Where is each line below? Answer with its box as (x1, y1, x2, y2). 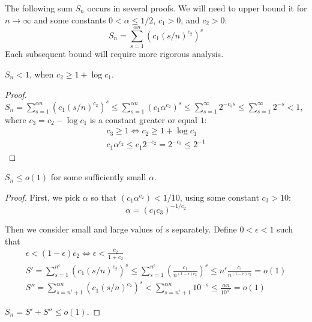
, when (29, 67, 54, 80)
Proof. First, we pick (5, 190, 80, 203)
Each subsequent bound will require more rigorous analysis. (5, 47, 224, 60)
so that (91, 190, 117, 203)
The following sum (5, 2, 73, 14)
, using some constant (179, 190, 259, 203)
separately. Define (172, 222, 237, 235)
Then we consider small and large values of (5, 222, 163, 235)
